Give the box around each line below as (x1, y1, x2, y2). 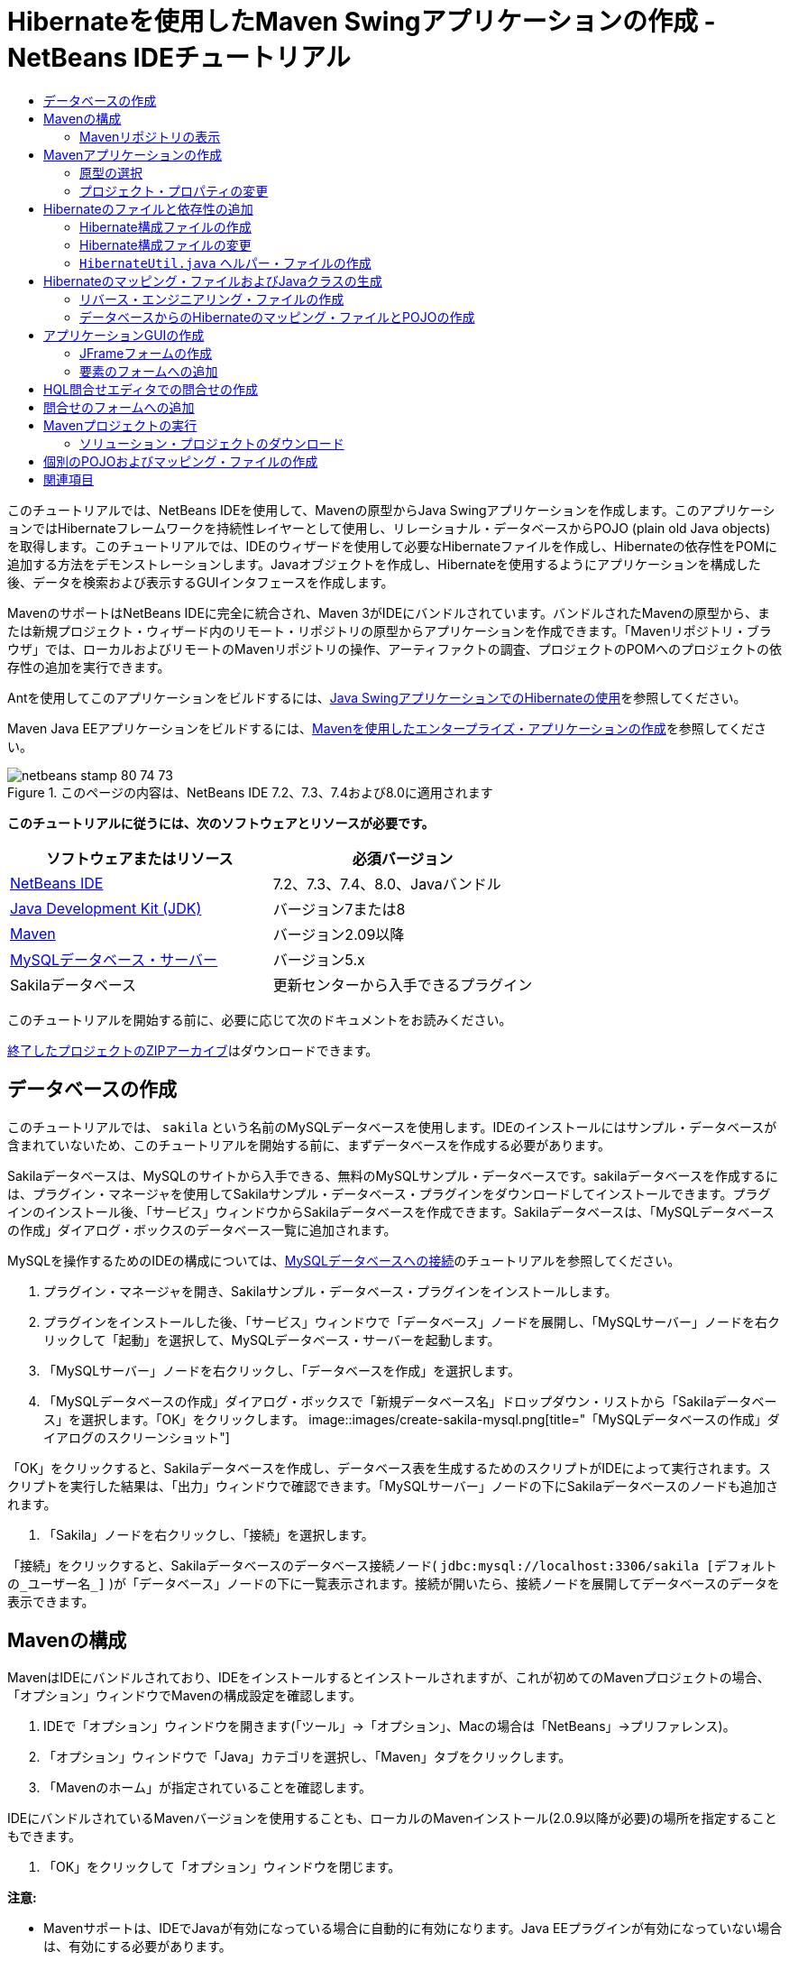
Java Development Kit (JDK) (10, 898, 202, 917)
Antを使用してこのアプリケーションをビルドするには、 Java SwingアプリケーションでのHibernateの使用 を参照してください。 (7, 689, 747, 705)
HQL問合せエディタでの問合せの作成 (43, 381, 259, 397)
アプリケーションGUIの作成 (43, 327, 205, 343)
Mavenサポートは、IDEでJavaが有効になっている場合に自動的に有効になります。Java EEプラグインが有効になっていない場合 (43, 1920, 783, 1937)
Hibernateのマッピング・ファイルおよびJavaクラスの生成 (43, 272, 382, 289)
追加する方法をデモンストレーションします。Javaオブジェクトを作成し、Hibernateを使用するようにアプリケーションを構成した (7, 556, 761, 572)
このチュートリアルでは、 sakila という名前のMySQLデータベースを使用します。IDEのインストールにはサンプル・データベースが (7, 1119, 777, 1135)
